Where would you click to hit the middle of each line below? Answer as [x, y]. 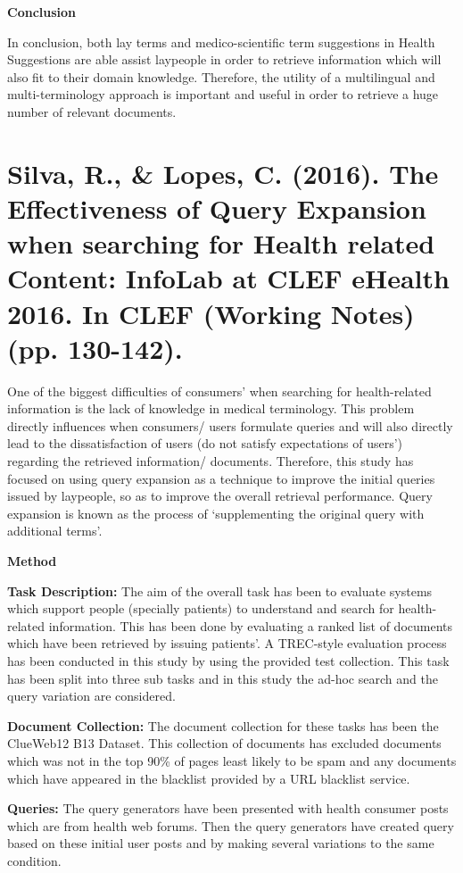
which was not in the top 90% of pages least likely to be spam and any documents [232, 760]
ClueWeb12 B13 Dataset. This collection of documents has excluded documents [224, 743]
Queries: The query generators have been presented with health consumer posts [228, 808]
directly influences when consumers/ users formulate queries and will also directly [230, 425]
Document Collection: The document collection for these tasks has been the [223, 725]
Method [32, 560]
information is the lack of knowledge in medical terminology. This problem [211, 408]
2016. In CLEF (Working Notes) [211, 313]
